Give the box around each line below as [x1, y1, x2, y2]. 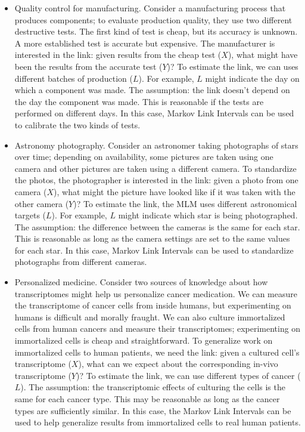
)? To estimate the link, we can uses [167, 60, 298, 72]
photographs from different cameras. [14, 255, 147, 268]
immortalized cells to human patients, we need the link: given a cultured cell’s [14, 345, 300, 358]
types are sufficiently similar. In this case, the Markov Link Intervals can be [14, 404, 291, 416]
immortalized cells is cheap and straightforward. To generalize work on [14, 334, 273, 347]
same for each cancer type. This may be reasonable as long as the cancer [14, 393, 280, 405]
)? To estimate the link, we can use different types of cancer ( [76, 369, 301, 381]
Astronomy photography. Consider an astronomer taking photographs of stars [14, 138, 298, 151]
